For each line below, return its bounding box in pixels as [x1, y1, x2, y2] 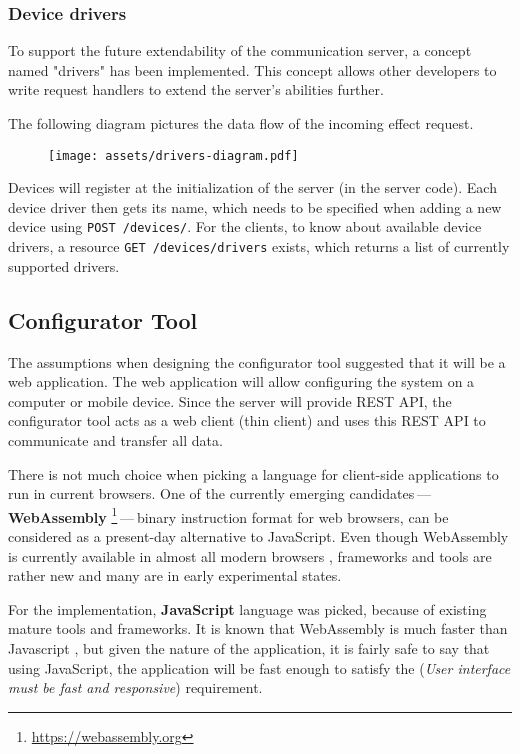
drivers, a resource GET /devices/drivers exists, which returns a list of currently [8, 236, 510, 257]
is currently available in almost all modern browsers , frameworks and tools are [8, 545, 492, 566]
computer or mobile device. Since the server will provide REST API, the [8, 390, 452, 411]
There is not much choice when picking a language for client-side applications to [8, 463, 499, 484]
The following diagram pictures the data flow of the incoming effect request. [8, 113, 474, 133]
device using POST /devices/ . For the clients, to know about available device [8, 216, 482, 237]
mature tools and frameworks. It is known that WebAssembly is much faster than [8, 618, 508, 639]
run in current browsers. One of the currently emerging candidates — [8, 483, 431, 504]
